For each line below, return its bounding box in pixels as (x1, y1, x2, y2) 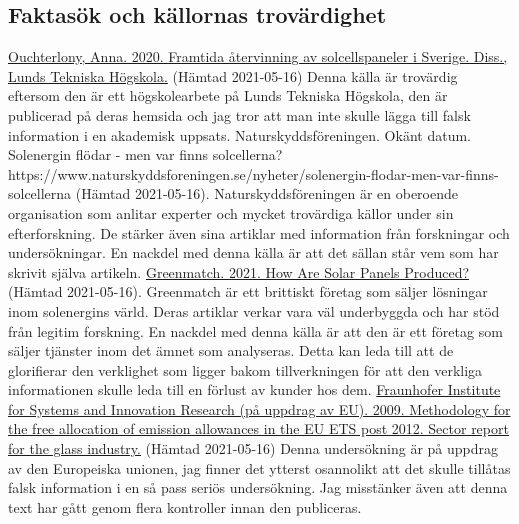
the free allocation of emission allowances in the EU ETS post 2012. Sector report (8, 418, 509, 439)
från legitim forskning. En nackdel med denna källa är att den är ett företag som (8, 320, 503, 341)
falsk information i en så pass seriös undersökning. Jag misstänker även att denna (8, 477, 508, 498)
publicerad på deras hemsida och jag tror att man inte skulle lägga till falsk (8, 104, 471, 125)
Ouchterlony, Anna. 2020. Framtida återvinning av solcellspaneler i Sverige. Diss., (8, 46, 508, 67)
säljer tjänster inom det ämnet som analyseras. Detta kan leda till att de (8, 340, 454, 361)
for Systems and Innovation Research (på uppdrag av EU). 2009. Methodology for (8, 398, 511, 419)
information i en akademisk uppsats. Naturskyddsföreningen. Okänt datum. (8, 124, 471, 145)
